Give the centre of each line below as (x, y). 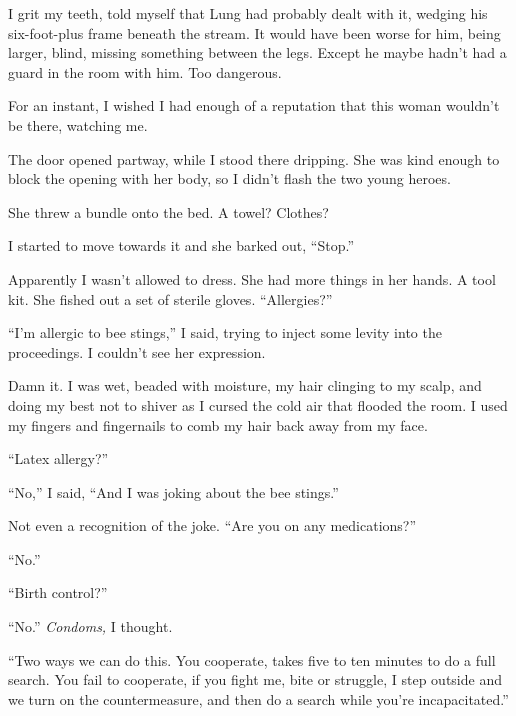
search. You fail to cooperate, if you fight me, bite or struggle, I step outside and (255, 679)
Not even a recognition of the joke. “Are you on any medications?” (212, 525)
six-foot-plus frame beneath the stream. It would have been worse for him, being (254, 32)
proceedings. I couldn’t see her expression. (137, 351)
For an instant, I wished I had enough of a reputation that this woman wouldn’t (254, 105)
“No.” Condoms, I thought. (90, 626)
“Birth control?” (58, 592)
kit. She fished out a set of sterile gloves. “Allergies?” (170, 298)
